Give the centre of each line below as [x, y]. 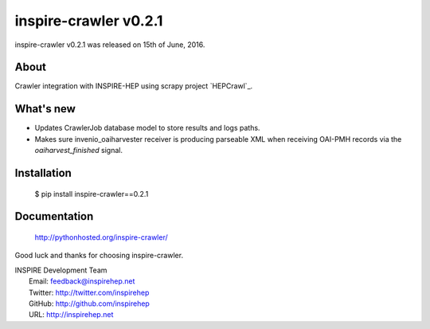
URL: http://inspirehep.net [71, 315]
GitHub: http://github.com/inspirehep [90, 304]
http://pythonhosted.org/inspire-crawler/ [102, 237]
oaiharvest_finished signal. [79, 151]
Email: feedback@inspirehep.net [82, 281]
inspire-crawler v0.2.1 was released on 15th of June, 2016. [110, 45]
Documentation [54, 216]
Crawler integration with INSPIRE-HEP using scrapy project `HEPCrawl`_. [134, 86]
